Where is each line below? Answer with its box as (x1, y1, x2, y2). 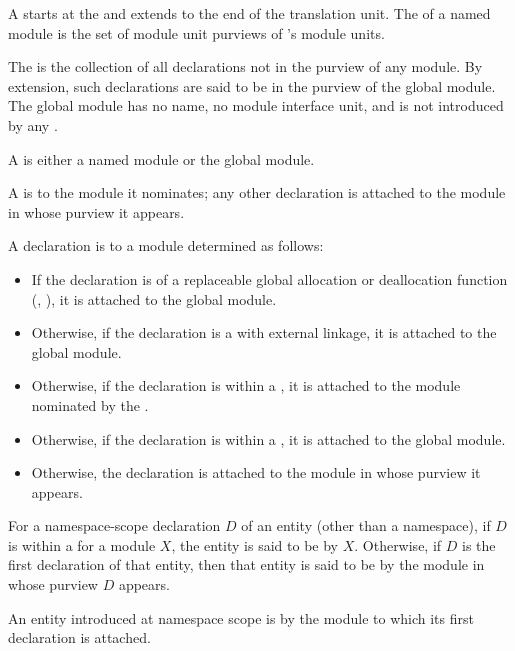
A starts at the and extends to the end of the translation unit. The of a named (8, 3, 491, 23)
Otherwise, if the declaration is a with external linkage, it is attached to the (31, 322, 497, 343)
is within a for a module (8, 534, 156, 555)
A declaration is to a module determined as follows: (8, 235, 324, 256)
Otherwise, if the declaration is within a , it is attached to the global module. (31, 428, 506, 449)
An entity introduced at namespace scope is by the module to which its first (8, 607, 474, 628)
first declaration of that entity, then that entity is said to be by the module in (8, 554, 485, 575)
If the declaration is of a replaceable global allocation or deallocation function (31, 268, 508, 289)
